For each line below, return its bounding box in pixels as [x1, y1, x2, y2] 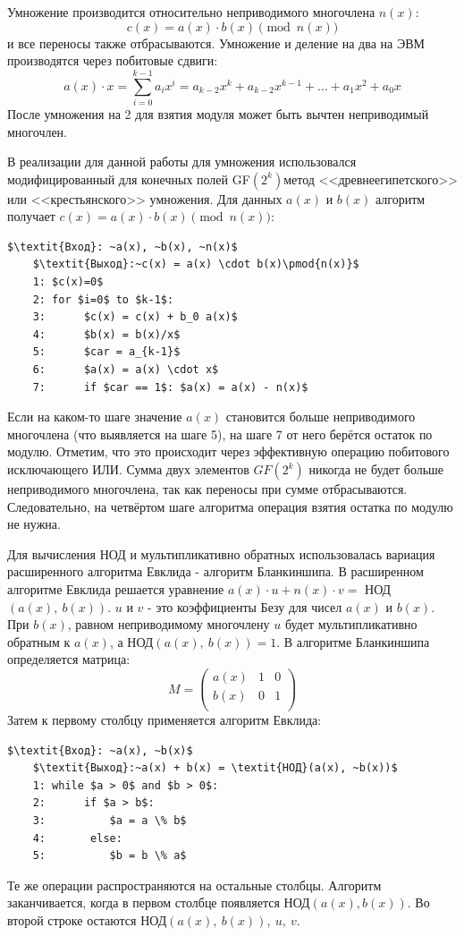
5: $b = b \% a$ [32, 849, 187, 863]
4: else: [32, 831, 122, 845]
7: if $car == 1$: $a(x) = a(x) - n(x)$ [32, 380, 308, 394]
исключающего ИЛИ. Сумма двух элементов [7, 460, 249, 478]
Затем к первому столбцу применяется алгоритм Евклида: [7, 711, 322, 729]
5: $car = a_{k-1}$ [32, 345, 181, 359]
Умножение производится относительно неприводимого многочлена [7, 3, 375, 21]
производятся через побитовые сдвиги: [7, 51, 218, 70]
